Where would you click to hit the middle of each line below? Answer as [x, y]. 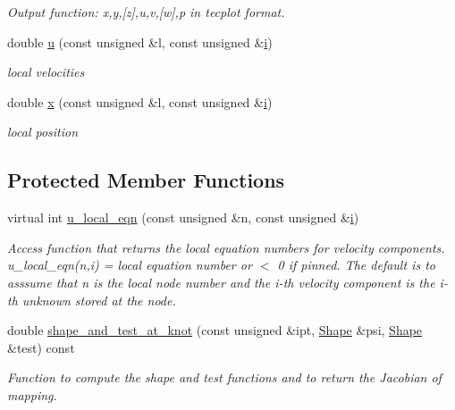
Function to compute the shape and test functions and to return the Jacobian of [224, 377]
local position [43, 132]
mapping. [32, 394]
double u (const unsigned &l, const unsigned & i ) [140, 42]
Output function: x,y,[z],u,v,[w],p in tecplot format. [146, 12]
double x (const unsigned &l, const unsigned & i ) [140, 101]
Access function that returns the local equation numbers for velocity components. [226, 247]
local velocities [46, 72]
